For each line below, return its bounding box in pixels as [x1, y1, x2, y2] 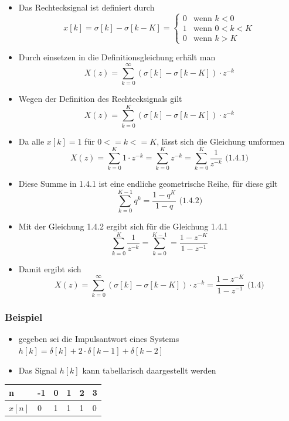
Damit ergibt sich [18, 262, 81, 275]
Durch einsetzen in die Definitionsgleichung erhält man [18, 51, 216, 63]
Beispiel [5, 310, 43, 324]
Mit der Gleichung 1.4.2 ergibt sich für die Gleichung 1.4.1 [18, 220, 228, 232]
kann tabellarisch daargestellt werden [82, 364, 216, 376]
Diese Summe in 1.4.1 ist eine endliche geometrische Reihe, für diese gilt [18, 177, 278, 190]
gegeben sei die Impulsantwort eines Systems [18, 333, 179, 345]
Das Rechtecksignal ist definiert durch [18, 1, 155, 13]
